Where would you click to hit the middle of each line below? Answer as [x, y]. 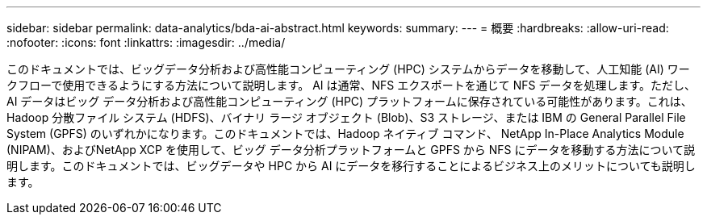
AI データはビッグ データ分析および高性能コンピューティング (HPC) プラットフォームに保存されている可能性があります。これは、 [349, 101]
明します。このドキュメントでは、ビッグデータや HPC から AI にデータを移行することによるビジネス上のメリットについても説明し [351, 166]
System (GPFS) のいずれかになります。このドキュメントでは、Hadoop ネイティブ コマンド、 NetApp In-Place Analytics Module [345, 133]
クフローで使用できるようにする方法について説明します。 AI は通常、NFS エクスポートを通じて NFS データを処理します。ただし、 [351, 85]
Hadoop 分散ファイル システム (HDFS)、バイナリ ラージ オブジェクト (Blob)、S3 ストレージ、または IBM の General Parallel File [346, 117]
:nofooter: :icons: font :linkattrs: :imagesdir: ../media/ [146, 42]
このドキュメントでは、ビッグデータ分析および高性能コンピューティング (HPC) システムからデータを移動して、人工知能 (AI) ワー [348, 69]
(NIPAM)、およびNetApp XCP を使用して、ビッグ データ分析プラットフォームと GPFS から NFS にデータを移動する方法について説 [351, 150]
